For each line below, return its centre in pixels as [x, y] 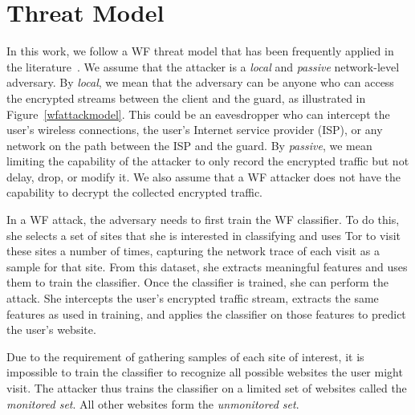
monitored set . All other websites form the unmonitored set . [153, 403]
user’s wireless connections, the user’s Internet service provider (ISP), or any [195, 130]
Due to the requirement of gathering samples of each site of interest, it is [185, 356]
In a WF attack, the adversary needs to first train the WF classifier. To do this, [203, 220]
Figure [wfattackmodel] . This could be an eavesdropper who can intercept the [198, 114]
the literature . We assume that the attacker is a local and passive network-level [203, 66]
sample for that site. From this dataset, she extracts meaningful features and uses [207, 266]
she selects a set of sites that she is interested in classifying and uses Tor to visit [204, 235]
